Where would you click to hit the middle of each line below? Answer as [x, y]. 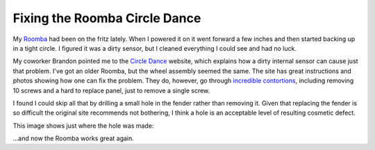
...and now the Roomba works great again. [74, 138]
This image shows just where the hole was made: [83, 126]
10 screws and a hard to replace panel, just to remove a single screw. [111, 90]
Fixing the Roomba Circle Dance [107, 18]
